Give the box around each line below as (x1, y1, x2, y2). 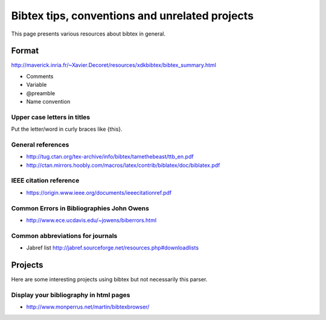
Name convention (26, 98, 71, 105)
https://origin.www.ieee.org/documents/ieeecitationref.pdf (26, 189, 172, 196)
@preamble (26, 89, 56, 96)
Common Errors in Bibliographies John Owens (11, 204, 149, 212)
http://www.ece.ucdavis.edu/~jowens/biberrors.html (26, 216, 157, 224)
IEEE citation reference (11, 177, 80, 185)
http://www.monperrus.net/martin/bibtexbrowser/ (26, 303, 150, 310)
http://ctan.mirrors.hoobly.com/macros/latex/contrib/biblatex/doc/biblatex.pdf (26, 162, 220, 169)
